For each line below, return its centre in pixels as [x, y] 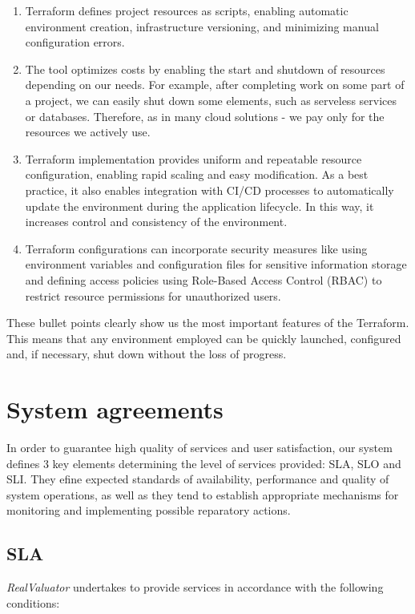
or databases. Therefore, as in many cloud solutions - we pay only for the [205, 116]
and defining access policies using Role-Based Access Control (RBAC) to [203, 279]
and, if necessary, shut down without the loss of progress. [147, 354]
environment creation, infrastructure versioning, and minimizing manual [202, 26]
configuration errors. [75, 42]
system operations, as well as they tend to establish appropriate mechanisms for [203, 494]
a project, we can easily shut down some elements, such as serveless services [211, 100]
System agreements [115, 409]
